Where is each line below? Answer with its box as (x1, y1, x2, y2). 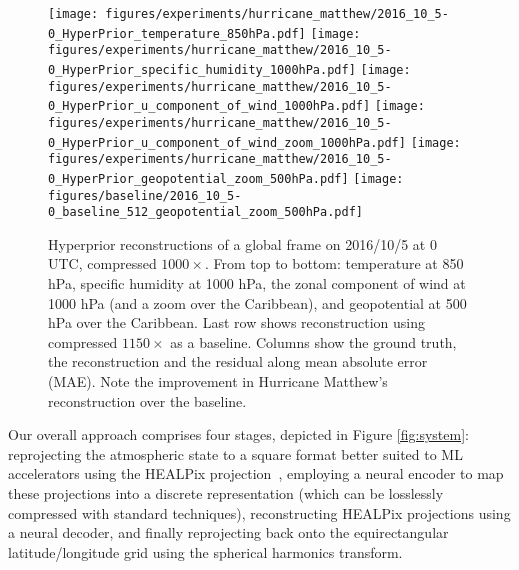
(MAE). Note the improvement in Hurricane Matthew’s (48, 371, 388, 392)
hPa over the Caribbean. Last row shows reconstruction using (48, 312, 426, 333)
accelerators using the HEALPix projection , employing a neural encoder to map (8, 463, 504, 484)
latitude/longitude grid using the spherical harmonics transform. (8, 541, 403, 562)
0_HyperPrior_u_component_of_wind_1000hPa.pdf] (48, 99, 371, 114)
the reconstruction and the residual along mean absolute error (48, 351, 428, 372)
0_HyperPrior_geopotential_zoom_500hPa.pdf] (48, 171, 349, 186)
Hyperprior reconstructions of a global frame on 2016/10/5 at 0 (48, 233, 437, 254)
